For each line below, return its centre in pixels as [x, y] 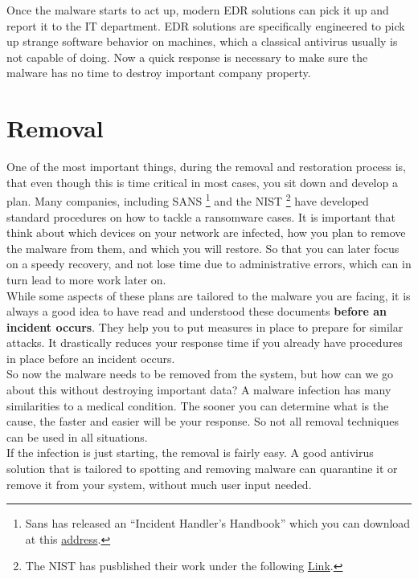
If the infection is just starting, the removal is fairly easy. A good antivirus [190, 453]
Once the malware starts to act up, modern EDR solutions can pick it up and [198, 10]
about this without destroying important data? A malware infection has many [199, 390]
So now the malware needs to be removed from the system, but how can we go [200, 374]
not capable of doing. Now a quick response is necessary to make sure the [187, 57]
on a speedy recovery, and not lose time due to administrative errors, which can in [209, 264]
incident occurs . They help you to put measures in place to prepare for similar [205, 326]
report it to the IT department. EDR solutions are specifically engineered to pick [206, 25]
